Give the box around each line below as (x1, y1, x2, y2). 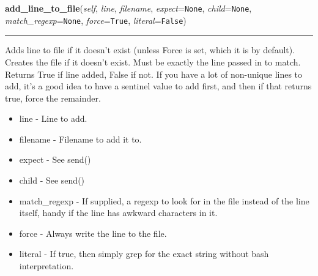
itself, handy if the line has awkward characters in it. (19, 206, 218, 219)
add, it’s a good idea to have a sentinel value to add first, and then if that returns (5, 80, 312, 92)
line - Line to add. (19, 112, 87, 125)
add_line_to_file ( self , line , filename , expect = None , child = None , (5, 2, 252, 14)
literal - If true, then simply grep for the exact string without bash (19, 247, 269, 260)
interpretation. (19, 259, 74, 272)
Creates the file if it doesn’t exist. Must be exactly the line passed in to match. (5, 55, 301, 68)
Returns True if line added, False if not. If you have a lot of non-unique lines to (5, 67, 303, 80)
